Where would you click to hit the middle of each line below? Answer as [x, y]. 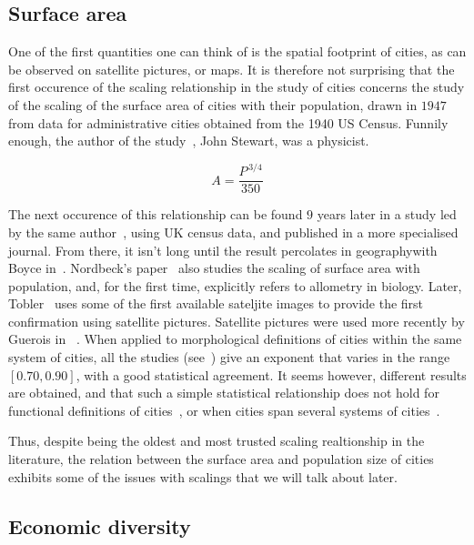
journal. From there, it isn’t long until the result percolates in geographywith [223, 250]
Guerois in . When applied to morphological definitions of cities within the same [235, 339]
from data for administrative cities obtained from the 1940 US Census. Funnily [228, 122]
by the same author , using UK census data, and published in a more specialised [233, 232]
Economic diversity [100, 525]
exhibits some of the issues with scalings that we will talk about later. [203, 476]
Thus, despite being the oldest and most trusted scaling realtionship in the [217, 441]
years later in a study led [387, 214]
